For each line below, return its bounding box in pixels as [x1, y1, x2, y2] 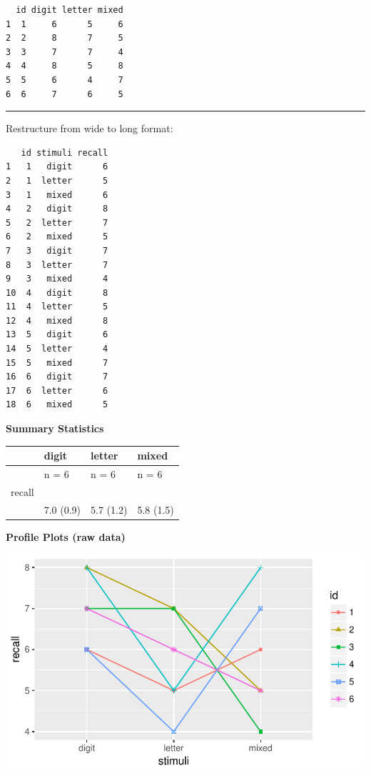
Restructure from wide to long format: [6, 121, 173, 136]
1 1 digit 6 [6, 161, 108, 172]
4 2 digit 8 [6, 204, 108, 214]
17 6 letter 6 [6, 385, 108, 396]
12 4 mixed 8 [6, 315, 108, 326]
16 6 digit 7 [6, 372, 108, 382]
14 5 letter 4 [6, 344, 108, 354]
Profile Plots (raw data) [6, 529, 126, 544]
